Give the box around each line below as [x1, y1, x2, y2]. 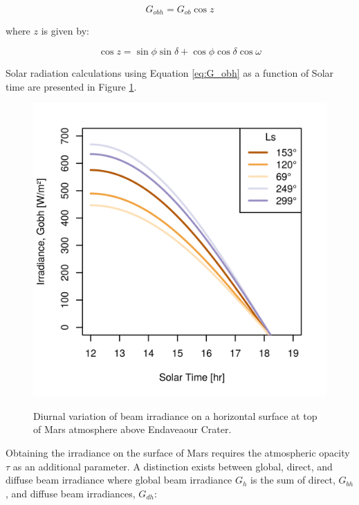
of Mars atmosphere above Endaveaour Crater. [33, 422, 232, 437]
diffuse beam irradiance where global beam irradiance [6, 472, 232, 487]
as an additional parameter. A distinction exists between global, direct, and [12, 459, 333, 473]
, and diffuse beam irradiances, [6, 486, 136, 500]
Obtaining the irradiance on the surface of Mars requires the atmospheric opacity [6, 446, 350, 460]
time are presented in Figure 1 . [6, 79, 137, 93]
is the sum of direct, [250, 472, 335, 487]
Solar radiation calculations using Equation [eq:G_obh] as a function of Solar [6, 66, 334, 80]
